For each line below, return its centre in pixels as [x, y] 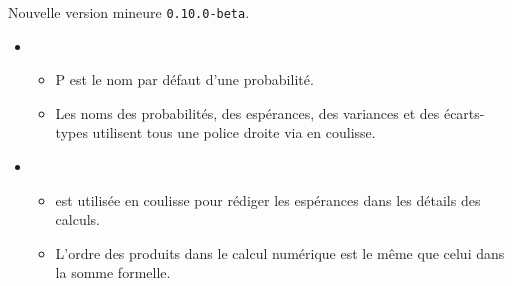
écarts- [464, 112]
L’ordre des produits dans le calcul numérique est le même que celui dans [280, 252]
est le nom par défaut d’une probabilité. [191, 79]
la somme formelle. [113, 272]
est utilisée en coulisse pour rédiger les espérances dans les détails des [268, 199]
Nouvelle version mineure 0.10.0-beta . [129, 12]
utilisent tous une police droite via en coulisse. [234, 132]
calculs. [78, 219]
